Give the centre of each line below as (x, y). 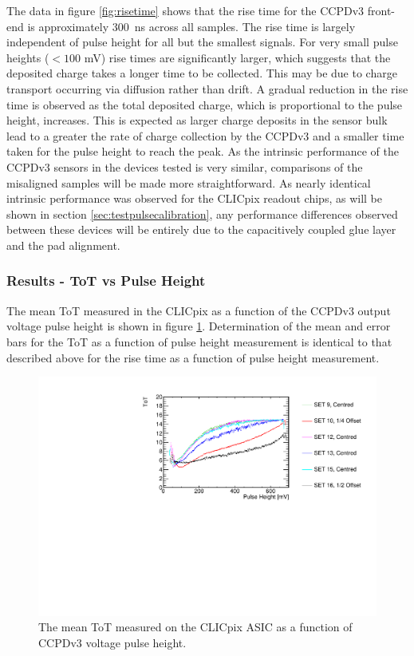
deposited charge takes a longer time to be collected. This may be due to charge (202, 73)
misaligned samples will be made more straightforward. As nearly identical (189, 182)
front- (381, 10)
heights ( (28, 57)
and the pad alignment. (63, 245)
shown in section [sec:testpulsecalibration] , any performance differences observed (202, 213)
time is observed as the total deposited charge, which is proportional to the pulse (205, 104)
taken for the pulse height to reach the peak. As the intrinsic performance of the (203, 151)
